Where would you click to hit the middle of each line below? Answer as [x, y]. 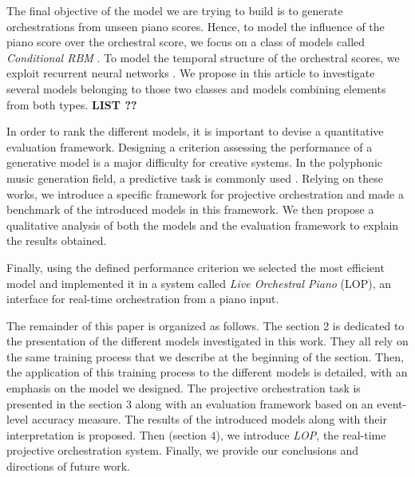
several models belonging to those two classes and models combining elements [196, 88]
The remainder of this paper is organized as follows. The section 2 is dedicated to [206, 325]
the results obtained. [57, 240]
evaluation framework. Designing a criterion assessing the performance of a [190, 146]
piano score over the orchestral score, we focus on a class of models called [186, 42]
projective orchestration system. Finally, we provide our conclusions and [183, 450]
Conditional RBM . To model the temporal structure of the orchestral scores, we [203, 57]
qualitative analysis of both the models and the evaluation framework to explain [203, 225]
